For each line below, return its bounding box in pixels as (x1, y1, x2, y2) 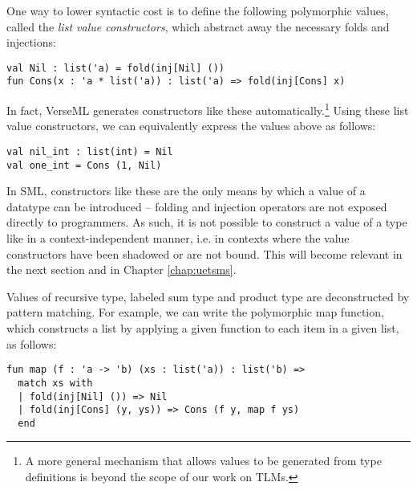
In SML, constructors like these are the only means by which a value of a (6, 182, 366, 199)
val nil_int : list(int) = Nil (6, 145, 173, 157)
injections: (6, 34, 56, 51)
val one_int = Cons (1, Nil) (6, 159, 162, 171)
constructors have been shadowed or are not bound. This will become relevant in (6, 245, 403, 262)
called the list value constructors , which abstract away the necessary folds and (6, 18, 390, 35)
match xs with (18, 377, 93, 389)
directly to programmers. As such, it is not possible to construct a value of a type (6, 214, 407, 231)
